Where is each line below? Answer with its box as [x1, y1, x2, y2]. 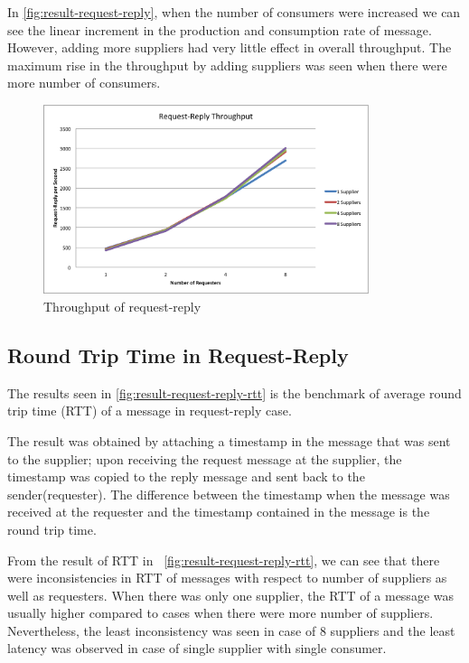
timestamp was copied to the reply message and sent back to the [7, 467, 365, 486]
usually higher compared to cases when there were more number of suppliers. [7, 603, 434, 622]
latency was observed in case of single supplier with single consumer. [7, 639, 387, 658]
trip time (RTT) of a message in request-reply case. [7, 401, 292, 420]
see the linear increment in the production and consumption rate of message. [7, 20, 432, 39]
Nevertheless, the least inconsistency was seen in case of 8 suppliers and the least [7, 621, 455, 640]
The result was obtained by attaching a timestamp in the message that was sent [7, 431, 451, 450]
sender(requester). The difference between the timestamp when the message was [7, 484, 450, 503]
